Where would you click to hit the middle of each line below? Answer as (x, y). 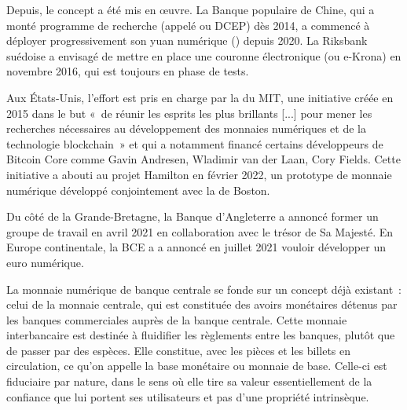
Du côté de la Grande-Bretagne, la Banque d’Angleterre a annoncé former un (192, 216)
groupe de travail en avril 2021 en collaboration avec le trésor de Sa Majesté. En (200, 231)
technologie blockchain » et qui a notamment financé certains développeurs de (195, 143)
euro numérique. (45, 262)
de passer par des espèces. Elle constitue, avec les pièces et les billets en (179, 350)
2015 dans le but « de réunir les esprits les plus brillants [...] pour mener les (189, 113)
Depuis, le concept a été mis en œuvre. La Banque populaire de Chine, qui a (191, 9)
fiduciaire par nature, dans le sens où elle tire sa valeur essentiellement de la (189, 381)
